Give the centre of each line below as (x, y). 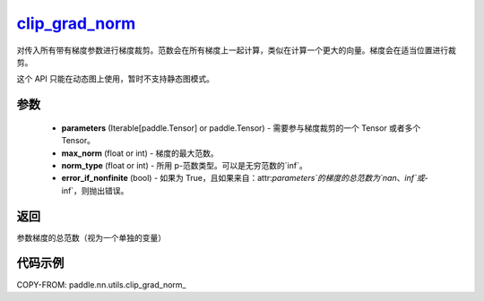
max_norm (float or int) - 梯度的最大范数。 (140, 153)
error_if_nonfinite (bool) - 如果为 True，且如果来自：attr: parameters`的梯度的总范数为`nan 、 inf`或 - (245, 178)
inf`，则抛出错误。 (95, 190)
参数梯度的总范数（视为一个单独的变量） (91, 237)
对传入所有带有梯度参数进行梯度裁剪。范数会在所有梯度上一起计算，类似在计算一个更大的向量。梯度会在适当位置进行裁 (236, 50)
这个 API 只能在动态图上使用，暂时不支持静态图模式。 (116, 79)
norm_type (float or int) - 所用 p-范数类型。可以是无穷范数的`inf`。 (185, 165)
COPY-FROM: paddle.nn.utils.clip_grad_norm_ (101, 284)
